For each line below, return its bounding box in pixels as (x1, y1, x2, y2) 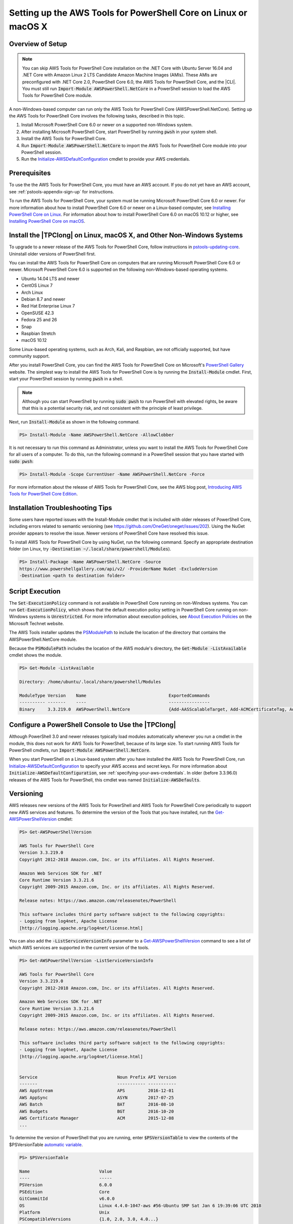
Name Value (19, 1168, 112, 1174)
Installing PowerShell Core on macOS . (9, 218, 85, 224)
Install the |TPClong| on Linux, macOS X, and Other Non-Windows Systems (9, 231, 243, 239)
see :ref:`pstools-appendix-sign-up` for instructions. (9, 188, 114, 194)
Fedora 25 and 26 (21, 317, 57, 323)
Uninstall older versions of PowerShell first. (9, 251, 96, 257)
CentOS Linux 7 (21, 282, 53, 288)
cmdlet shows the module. (9, 652, 63, 658)
